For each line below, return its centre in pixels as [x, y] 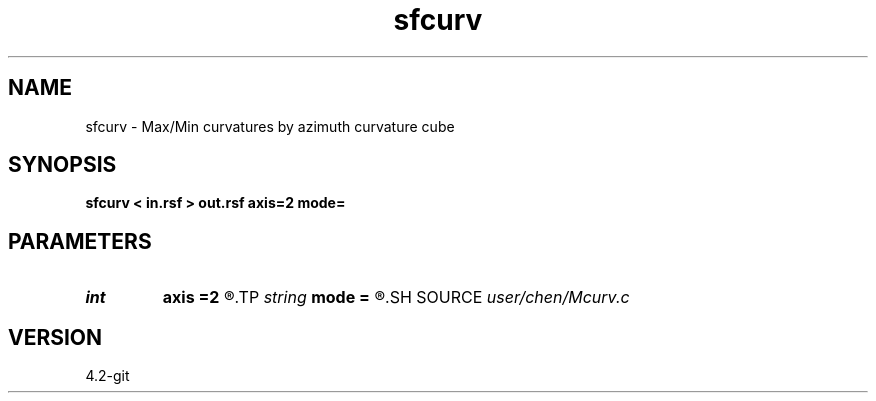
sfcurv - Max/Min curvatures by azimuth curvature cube [270, 126]
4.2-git [107, 376]
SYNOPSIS [62, 165]
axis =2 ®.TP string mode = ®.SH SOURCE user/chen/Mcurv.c [396, 297]
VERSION [55, 337]
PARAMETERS [80, 241]
